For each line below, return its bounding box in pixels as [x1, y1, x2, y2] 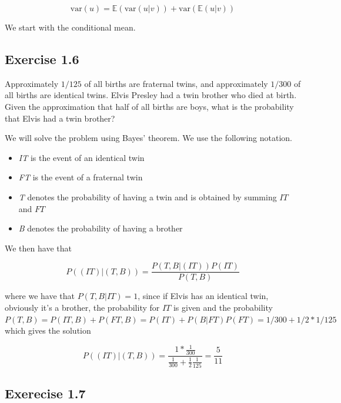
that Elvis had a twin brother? [5, 112, 115, 124]
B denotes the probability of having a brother [18, 222, 183, 234]
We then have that [5, 241, 72, 254]
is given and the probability [173, 301, 273, 313]
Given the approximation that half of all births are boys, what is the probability [5, 100, 294, 112]
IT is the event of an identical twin [18, 151, 145, 163]
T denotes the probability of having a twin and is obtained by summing [18, 190, 277, 203]
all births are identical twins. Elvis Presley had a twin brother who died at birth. [5, 89, 297, 101]
